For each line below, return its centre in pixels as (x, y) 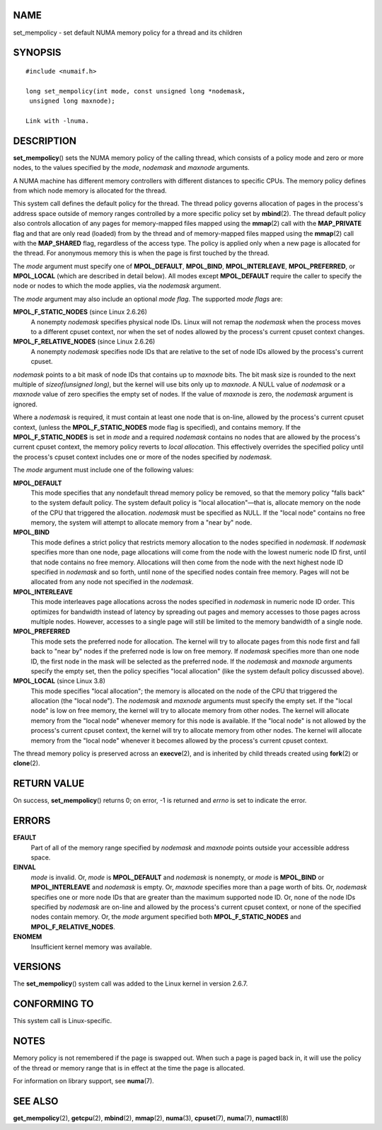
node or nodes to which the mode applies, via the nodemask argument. (117, 286)
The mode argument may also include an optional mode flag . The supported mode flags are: (148, 299)
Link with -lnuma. (58, 121)
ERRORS (32, 821)
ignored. (25, 404)
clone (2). (27, 763)
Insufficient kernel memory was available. (91, 947)
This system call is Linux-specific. (63, 1021)
